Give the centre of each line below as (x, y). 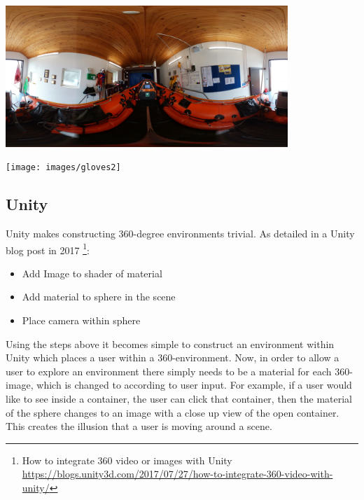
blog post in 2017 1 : (48, 249)
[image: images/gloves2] (63, 168)
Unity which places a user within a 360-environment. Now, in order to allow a (173, 357)
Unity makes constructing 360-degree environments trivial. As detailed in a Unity (180, 234)
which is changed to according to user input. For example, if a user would (194, 385)
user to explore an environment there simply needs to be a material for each (169, 371)
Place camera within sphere (81, 320)
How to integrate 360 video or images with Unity (127, 460)
